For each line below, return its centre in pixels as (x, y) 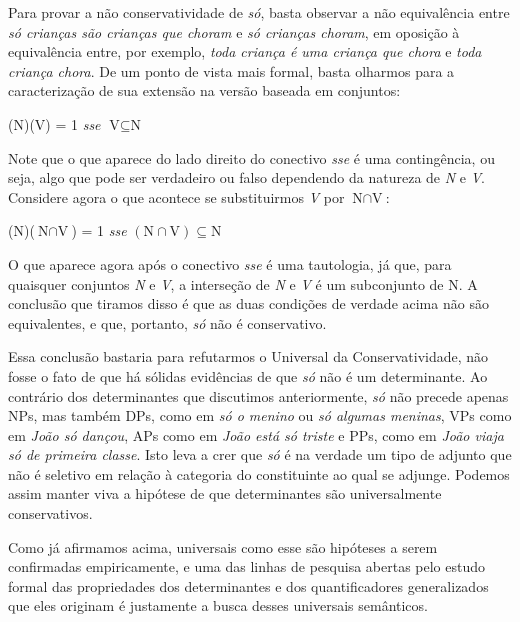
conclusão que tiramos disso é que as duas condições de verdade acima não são (248, 303)
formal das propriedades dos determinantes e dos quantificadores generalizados (248, 585)
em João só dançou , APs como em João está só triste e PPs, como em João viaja (256, 434)
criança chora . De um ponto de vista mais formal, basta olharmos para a (231, 70)
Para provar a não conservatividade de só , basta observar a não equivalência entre (259, 12)
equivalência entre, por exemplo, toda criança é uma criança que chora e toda (245, 51)
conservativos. (50, 513)
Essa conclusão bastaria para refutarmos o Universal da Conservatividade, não (248, 356)
